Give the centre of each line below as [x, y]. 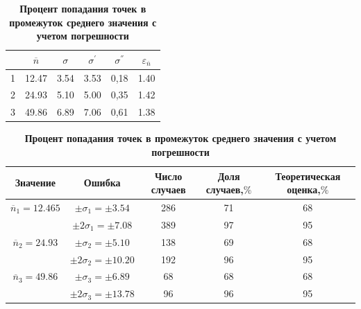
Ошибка [102, 183]
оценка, [304, 189]
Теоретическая [308, 176]
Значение [35, 183]
